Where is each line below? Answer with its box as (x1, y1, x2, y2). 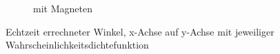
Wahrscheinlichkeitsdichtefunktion (6, 38, 149, 52)
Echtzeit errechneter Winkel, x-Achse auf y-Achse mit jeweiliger (6, 24, 274, 38)
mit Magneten (33, 1, 92, 15)
